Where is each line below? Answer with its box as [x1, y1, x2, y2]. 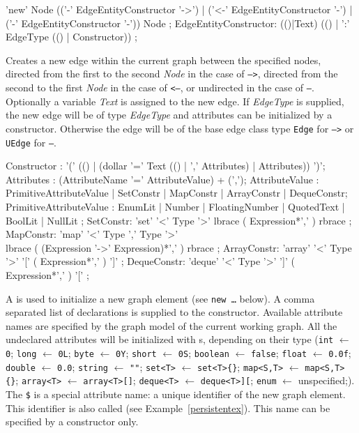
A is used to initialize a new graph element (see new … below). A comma [6, 291, 315, 305]
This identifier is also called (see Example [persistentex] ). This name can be [6, 400, 330, 415]
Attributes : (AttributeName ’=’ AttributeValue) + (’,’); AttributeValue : [6, 172, 319, 186]
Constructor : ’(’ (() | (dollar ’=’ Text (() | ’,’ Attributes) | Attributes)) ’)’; [6, 158, 326, 173]
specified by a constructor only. [6, 414, 139, 429]
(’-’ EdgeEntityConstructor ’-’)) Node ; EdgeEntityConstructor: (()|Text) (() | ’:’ [6, 15, 350, 30]
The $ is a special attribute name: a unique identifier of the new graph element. [6, 387, 346, 401]
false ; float [250, 346, 307, 360]
